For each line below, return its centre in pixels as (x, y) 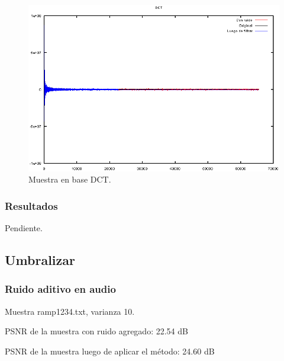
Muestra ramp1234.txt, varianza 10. (70, 311)
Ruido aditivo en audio (60, 289)
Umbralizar (40, 260)
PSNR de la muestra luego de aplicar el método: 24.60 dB (110, 351)
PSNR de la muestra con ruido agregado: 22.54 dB (96, 331)
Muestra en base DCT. (70, 179)
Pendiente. (24, 228)
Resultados (31, 205)
